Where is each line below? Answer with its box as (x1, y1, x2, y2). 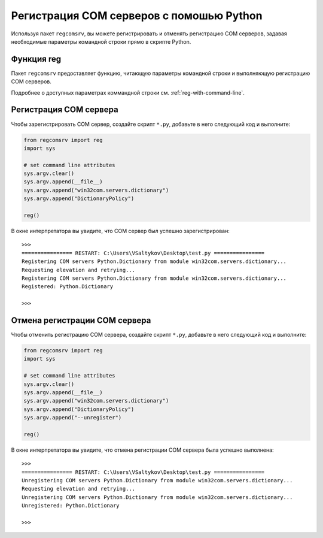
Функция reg (11, 54, 62, 64)
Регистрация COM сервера (11, 105, 119, 115)
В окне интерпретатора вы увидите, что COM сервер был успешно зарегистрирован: (11, 228, 230, 235)
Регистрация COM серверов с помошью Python (11, 9, 263, 22)
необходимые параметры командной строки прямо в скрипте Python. (11, 38, 191, 45)
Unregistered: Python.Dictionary (22, 502, 120, 509)
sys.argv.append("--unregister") (23, 414, 122, 421)
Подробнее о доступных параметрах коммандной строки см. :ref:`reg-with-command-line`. (11, 89, 245, 96)
